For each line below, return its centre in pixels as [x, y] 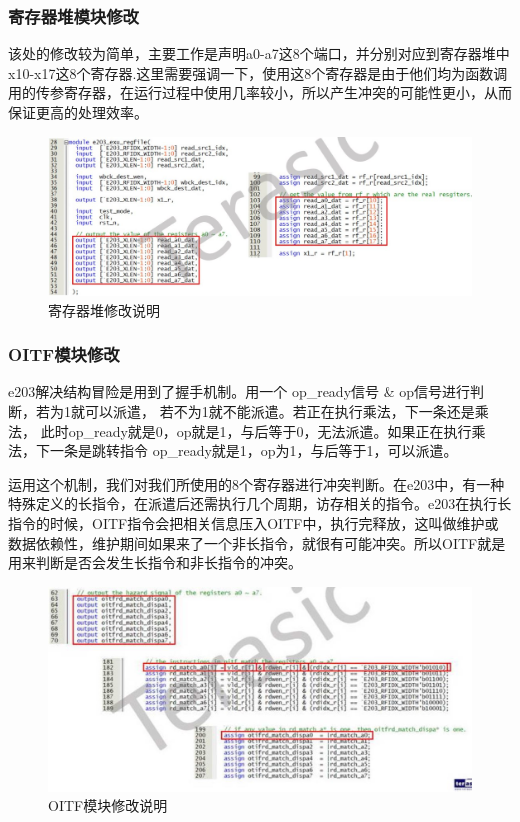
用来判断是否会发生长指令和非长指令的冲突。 [155, 562]
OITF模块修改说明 [108, 805]
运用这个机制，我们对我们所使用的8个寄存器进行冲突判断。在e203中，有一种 [256, 483]
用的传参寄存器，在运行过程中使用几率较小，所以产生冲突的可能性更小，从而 [260, 92]
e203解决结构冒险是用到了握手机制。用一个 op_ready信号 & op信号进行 [239, 391]
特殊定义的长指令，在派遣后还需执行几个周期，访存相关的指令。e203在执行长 [260, 503]
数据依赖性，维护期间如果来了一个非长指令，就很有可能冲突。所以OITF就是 [257, 542]
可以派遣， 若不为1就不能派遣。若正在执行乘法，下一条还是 [279, 411]
